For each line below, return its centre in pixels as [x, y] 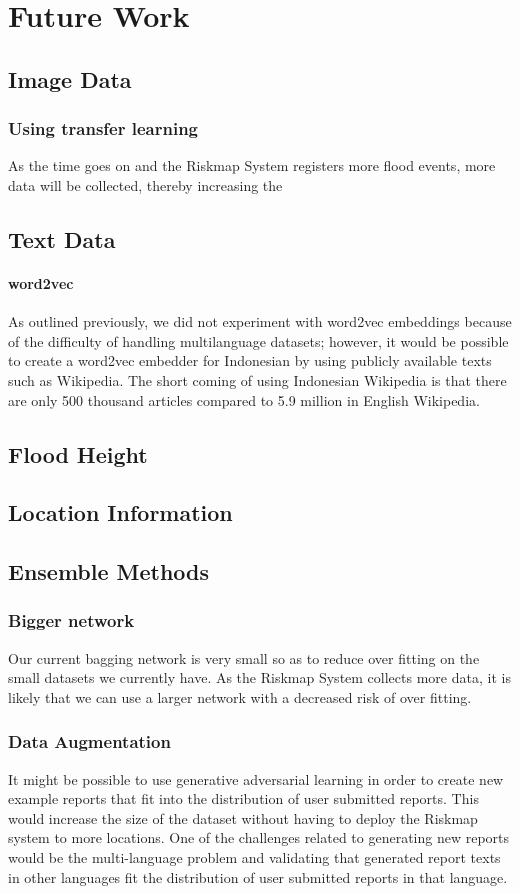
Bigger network [71, 620]
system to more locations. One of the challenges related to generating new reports [259, 837]
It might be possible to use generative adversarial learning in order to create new [256, 778]
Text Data [62, 238]
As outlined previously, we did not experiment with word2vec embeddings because [260, 321]
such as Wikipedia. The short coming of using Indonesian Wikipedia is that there [257, 379]
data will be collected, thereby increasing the [145, 184]
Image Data [70, 78]
